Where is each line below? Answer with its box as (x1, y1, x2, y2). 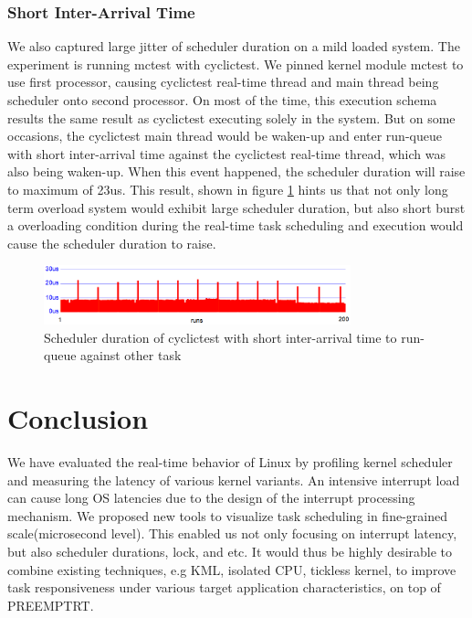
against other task (80, 346, 182, 365)
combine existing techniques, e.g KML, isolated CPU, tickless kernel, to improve (7, 559, 456, 579)
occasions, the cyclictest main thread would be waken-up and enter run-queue (7, 126, 442, 145)
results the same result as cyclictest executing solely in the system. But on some (7, 108, 456, 127)
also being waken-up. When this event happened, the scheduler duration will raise (7, 162, 466, 181)
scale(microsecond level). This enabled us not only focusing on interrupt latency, (7, 524, 457, 543)
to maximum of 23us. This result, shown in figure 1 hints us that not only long (7, 179, 448, 198)
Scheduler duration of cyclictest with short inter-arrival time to (44, 327, 397, 346)
